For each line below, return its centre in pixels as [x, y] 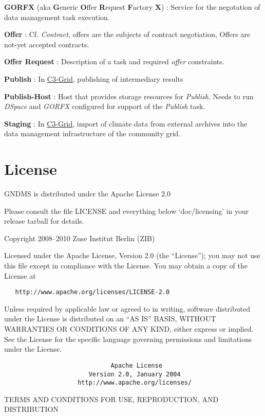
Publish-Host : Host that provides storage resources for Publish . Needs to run [129, 96]
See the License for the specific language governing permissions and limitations [128, 339]
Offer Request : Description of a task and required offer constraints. [114, 61]
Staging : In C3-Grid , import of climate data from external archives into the [126, 123]
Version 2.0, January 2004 [135, 374]
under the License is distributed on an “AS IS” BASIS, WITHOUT [110, 319]
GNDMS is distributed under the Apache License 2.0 [87, 194]
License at [20, 275]
